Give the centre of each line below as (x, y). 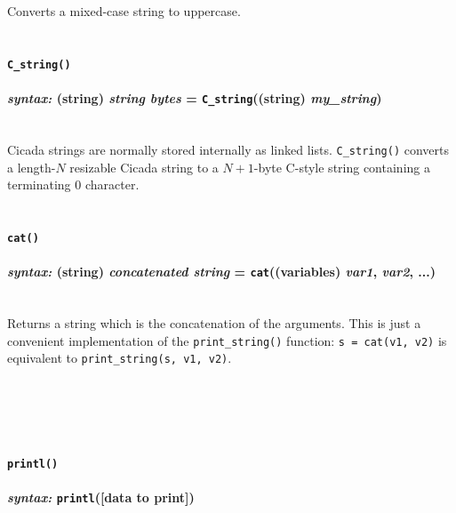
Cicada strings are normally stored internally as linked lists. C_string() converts (228, 149)
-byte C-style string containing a (342, 167)
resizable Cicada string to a (144, 167)
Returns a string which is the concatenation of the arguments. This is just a (214, 323)
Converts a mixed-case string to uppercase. (124, 11)
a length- (32, 167)
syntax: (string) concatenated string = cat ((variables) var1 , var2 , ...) (221, 272)
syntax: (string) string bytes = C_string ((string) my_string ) (195, 98)
